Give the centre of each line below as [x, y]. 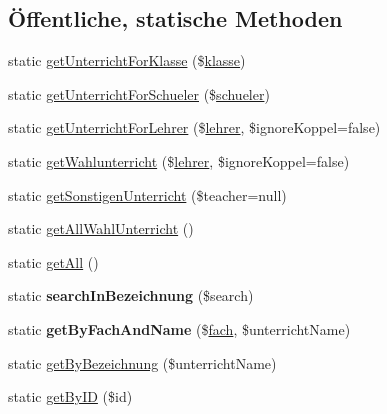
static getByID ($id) [70, 396]
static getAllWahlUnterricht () [101, 228]
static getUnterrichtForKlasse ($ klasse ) [127, 60]
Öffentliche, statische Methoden [175, 18]
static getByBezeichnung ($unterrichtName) [142, 362]
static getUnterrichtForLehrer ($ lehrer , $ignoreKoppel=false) [194, 127]
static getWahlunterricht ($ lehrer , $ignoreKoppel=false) [179, 160]
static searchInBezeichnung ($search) [131, 295]
